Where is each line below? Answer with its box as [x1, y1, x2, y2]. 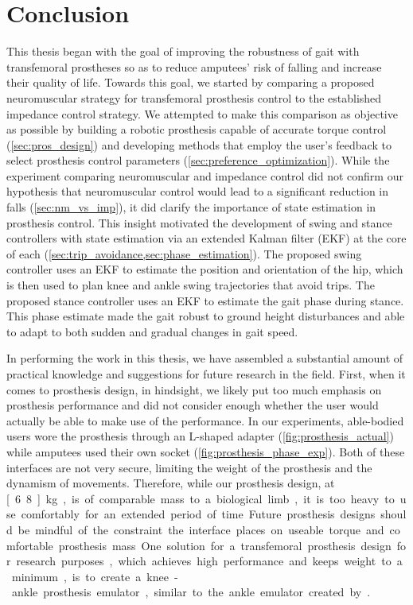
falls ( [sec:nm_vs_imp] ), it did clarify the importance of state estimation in [6, 199, 376, 215]
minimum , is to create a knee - [11, 568, 178, 584]
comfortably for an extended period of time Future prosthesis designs [21, 506, 376, 522]
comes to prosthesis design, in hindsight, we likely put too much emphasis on [6, 381, 382, 398]
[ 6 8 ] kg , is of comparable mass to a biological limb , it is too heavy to [6, 490, 395, 506]
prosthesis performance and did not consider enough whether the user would [6, 397, 379, 413]
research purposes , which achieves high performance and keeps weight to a [16, 553, 403, 569]
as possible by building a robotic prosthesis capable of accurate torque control [6, 121, 387, 138]
